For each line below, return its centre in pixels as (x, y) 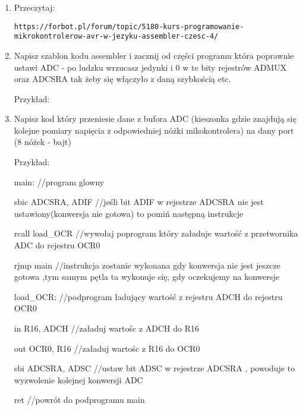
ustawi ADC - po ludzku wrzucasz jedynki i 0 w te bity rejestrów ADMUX (150, 67)
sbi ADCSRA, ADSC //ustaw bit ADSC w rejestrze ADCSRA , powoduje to (154, 368)
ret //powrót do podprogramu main (79, 400)
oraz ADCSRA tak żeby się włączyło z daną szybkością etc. (122, 79)
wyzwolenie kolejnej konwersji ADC (78, 379)
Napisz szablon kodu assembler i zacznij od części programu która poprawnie (154, 55)
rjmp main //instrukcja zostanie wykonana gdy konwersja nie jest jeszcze (147, 265)
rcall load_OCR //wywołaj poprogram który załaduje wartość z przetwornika (156, 233)
